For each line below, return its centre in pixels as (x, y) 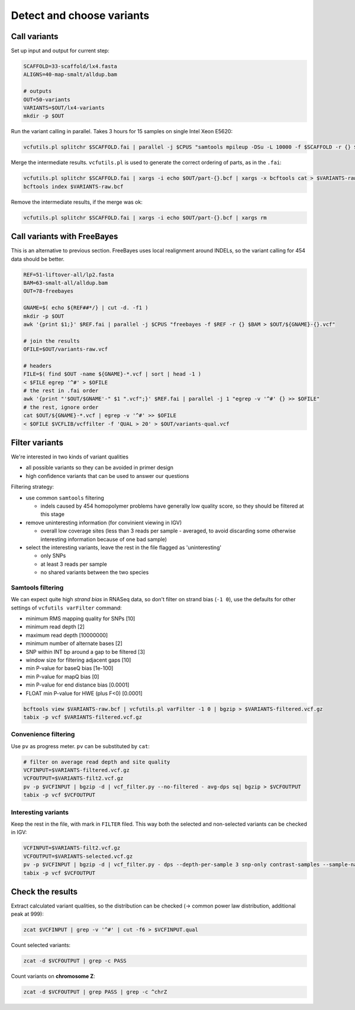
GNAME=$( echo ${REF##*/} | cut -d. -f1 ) (86, 308)
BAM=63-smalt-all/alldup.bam (66, 283)
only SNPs (53, 556)
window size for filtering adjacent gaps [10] (78, 660)
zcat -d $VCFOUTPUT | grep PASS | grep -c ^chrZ (95, 992)
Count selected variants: (41, 945)
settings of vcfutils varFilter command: (67, 608)
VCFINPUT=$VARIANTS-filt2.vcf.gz (72, 848)
